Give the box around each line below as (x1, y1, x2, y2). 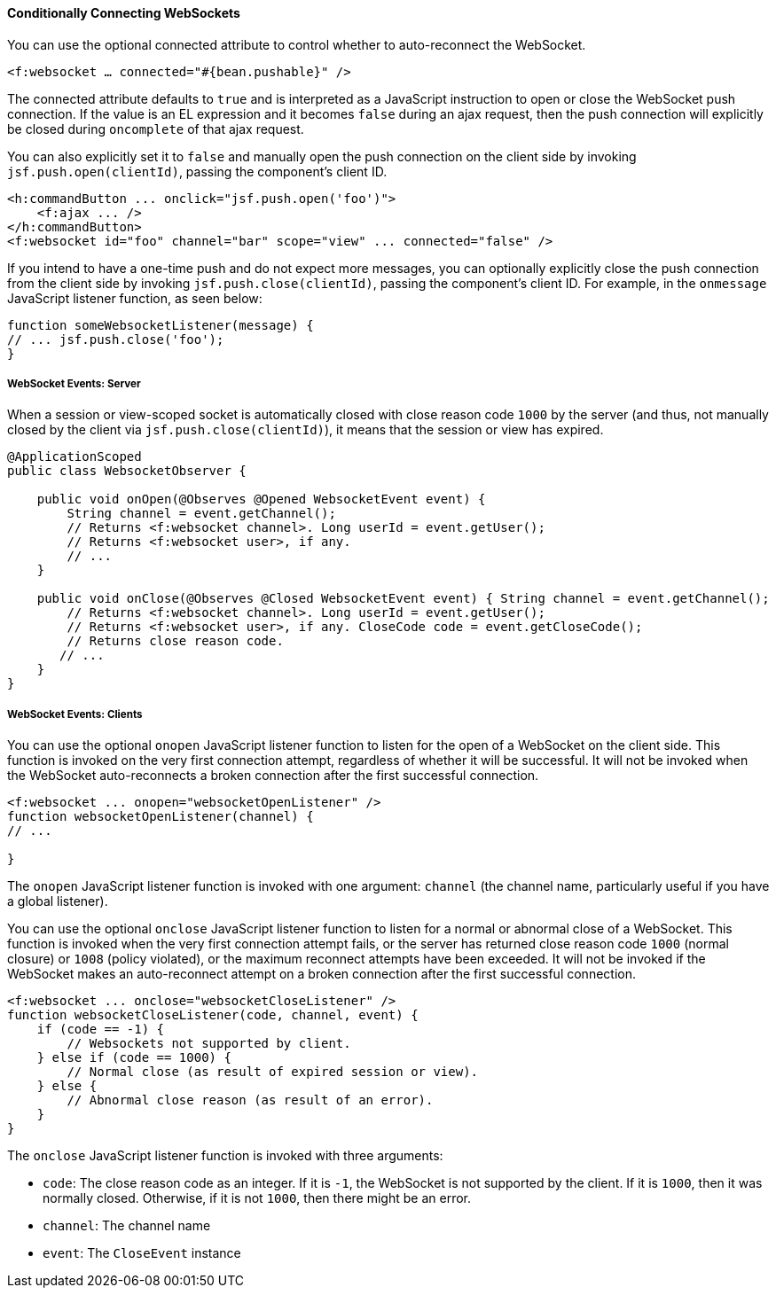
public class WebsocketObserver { (7, 464, 247, 479)
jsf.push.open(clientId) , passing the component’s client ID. (7, 163, 388, 179)
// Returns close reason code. (67, 634, 284, 649)
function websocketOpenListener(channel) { (7, 809, 314, 824)
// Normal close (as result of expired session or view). (67, 1065, 479, 1080)
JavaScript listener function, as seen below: (7, 290, 263, 306)
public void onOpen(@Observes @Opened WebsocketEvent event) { (36, 492, 486, 507)
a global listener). (7, 893, 108, 909)
